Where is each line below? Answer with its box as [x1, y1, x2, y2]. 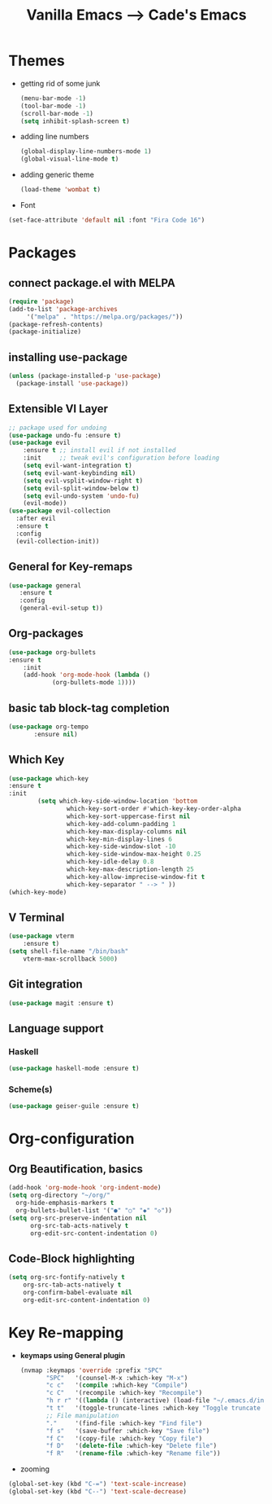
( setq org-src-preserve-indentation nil [8, 1214, 148, 1222]
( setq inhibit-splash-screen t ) [19, 117, 130, 125]
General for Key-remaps [8, 560, 133, 574]
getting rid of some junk [19, 78, 101, 88]
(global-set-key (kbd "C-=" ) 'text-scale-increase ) [8, 1480, 187, 1489]
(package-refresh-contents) [8, 320, 104, 328]
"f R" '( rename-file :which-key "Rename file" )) [45, 1449, 221, 1458]
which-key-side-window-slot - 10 [66, 842, 176, 851]
